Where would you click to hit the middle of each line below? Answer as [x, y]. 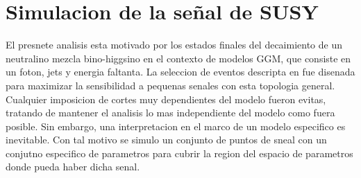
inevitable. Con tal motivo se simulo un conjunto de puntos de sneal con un [166, 140]
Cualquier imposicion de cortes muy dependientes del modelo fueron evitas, [166, 99]
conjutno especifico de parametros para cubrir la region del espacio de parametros [179, 153]
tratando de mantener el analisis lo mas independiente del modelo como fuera [170, 113]
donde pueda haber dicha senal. [73, 167]
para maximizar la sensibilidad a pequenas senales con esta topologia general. [170, 85]
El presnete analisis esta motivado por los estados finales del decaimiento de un [174, 45]
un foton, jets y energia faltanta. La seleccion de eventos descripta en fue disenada [180, 72]
